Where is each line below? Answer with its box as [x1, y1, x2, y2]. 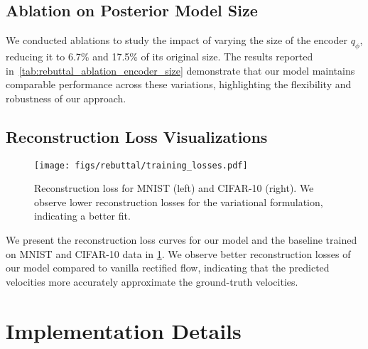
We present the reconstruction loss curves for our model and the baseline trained [6, 232, 357, 247]
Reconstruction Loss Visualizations [6, 125, 268, 147]
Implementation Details [6, 316, 242, 345]
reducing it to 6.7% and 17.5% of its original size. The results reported [6, 49, 313, 63]
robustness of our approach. [6, 90, 126, 105]
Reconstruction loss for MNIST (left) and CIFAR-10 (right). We [34, 181, 314, 195]
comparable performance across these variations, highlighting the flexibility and [6, 77, 352, 92]
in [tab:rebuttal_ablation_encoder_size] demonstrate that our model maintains [6, 63, 355, 77]
